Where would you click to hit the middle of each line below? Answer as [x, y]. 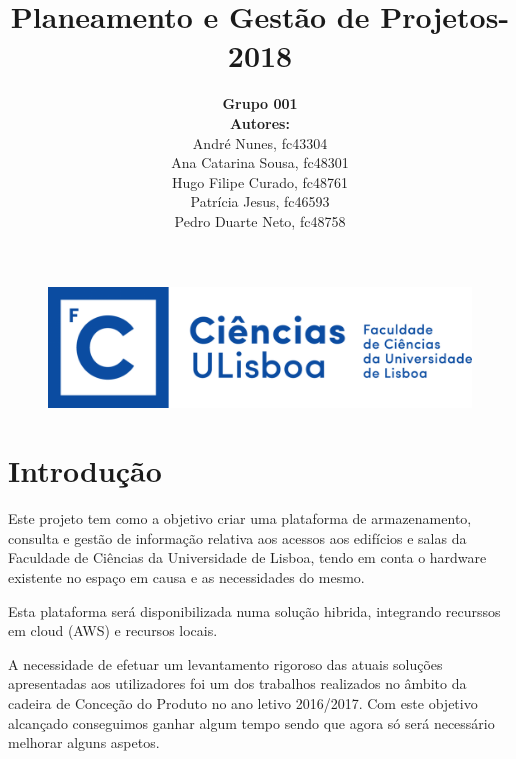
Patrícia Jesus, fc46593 [260, 201]
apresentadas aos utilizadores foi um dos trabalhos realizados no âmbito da [237, 683]
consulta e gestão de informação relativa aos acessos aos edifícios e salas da [237, 537]
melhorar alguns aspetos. [84, 742]
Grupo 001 [260, 103]
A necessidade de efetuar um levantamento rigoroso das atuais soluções [225, 663]
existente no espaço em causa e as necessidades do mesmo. [186, 577]
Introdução [85, 470]
